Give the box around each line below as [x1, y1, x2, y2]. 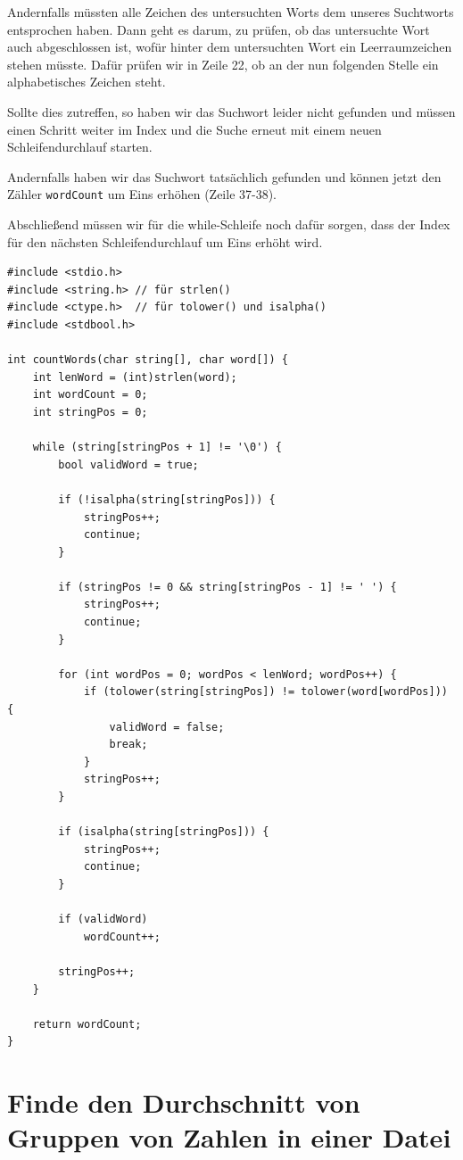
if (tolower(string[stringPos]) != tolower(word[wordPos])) [83, 685, 448, 699]
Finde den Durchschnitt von [7, 1084, 360, 1121]
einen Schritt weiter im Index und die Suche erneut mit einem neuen [7, 120, 382, 138]
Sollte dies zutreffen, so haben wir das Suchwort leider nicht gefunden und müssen [7, 102, 456, 120]
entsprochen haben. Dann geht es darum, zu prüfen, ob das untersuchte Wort [7, 20, 430, 38]
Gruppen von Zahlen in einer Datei [7, 1119, 451, 1156]
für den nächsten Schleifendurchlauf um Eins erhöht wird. [7, 232, 323, 251]
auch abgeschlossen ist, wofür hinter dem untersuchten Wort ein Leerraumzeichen [7, 37, 452, 56]
